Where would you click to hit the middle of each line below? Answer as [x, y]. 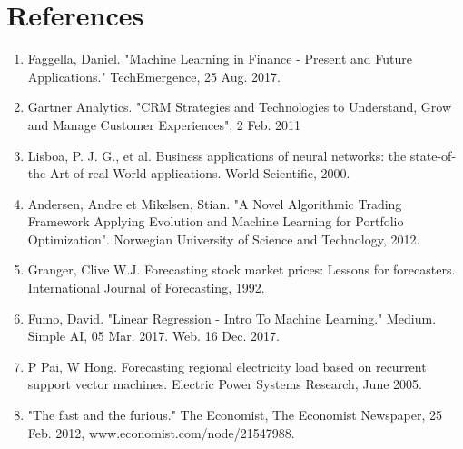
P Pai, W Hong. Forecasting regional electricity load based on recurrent [227, 366]
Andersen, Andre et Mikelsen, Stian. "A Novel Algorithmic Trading [215, 203]
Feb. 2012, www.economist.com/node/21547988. [161, 432]
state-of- [433, 155]
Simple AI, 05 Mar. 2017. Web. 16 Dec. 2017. [153, 336]
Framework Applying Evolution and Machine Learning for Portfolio [216, 221]
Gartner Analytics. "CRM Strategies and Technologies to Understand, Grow [239, 107]
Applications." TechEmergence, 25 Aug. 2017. [154, 76]
